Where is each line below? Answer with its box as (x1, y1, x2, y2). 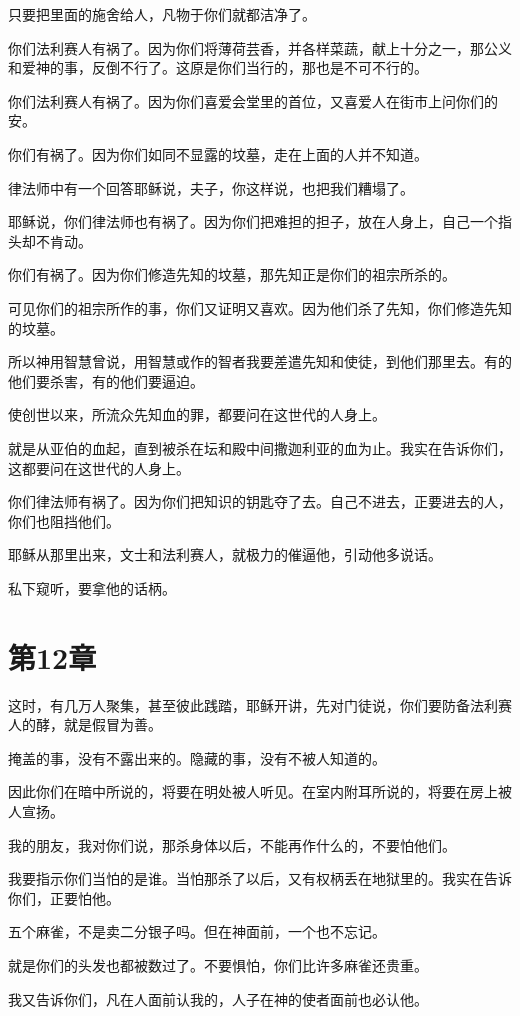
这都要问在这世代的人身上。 (8, 457, 190, 478)
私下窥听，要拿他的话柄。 (8, 577, 176, 598)
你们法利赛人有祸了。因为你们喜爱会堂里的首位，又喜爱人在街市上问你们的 (8, 90, 498, 111)
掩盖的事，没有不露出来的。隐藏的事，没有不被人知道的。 (8, 747, 386, 768)
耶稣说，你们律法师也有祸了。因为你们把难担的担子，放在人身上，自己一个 (8, 211, 498, 232)
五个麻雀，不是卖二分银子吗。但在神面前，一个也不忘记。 (8, 921, 386, 942)
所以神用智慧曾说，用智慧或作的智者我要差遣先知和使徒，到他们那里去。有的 (8, 351, 512, 372)
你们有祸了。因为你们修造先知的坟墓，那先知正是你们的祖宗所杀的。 (8, 264, 456, 285)
